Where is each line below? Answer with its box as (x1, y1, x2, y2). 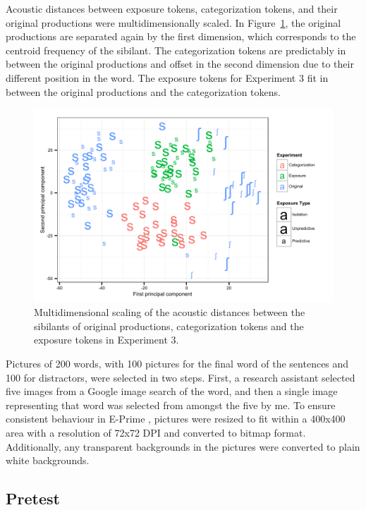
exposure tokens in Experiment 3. (34, 332, 179, 347)
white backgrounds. (6, 453, 90, 468)
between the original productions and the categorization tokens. (6, 84, 281, 99)
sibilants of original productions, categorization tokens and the (34, 318, 304, 333)
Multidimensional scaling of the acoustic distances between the (34, 305, 305, 320)
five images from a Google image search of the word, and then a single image (6, 384, 338, 399)
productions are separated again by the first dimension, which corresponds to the (6, 29, 356, 44)
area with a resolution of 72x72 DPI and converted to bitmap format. (6, 425, 306, 439)
